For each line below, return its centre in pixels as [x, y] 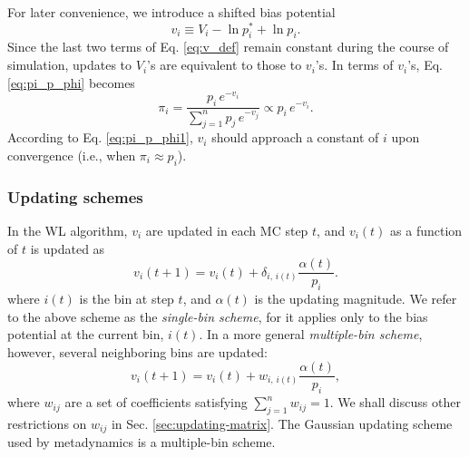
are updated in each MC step [227, 230]
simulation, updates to [70, 65]
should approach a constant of [295, 137]
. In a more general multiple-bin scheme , [311, 334]
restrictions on [47, 423]
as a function [426, 230]
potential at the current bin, [86, 334]
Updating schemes [75, 196]
